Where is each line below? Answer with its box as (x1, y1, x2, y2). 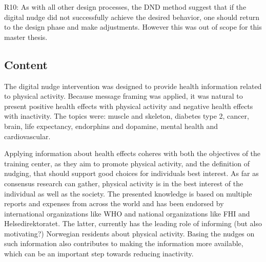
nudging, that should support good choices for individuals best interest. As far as (4, 168, 259, 179)
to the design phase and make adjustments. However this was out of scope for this (4, 21, 262, 32)
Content (4, 56, 48, 72)
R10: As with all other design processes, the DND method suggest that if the (4, 2, 247, 12)
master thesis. (4, 31, 48, 42)
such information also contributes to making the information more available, (4, 238, 243, 249)
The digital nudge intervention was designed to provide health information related (4, 80, 262, 91)
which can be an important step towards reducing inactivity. (4, 248, 194, 259)
